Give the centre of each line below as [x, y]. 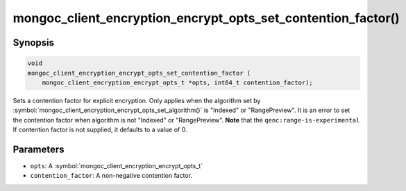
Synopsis [34, 43]
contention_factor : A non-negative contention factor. [111, 176]
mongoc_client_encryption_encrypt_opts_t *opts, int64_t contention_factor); [178, 82]
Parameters [39, 149]
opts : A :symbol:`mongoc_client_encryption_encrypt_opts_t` [117, 166]
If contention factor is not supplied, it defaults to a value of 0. [100, 130]
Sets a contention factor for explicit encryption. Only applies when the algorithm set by [137, 100]
